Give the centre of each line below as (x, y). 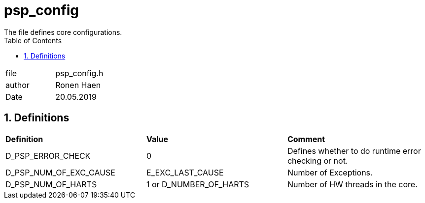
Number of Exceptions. (330, 172)
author (18, 85)
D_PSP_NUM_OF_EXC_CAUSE (60, 172)
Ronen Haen (78, 85)
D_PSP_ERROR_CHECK (48, 156)
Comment (306, 139)
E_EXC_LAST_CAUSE (185, 172)
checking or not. (318, 160)
